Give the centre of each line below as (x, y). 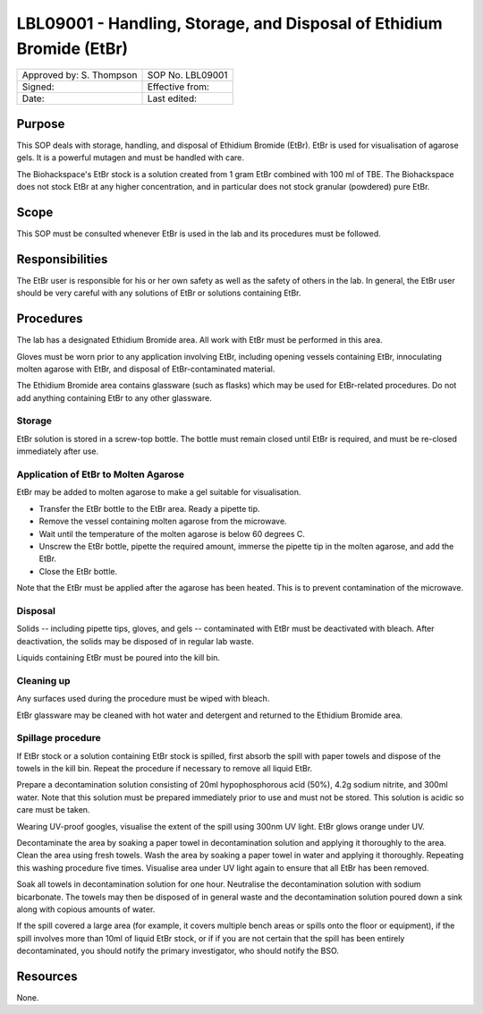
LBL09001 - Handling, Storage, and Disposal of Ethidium (229, 23)
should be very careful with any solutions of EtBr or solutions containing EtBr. (159, 293)
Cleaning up (43, 680)
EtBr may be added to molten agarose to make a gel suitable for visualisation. (159, 492)
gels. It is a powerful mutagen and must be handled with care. (131, 158)
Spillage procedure (59, 738)
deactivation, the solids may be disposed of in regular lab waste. (135, 641)
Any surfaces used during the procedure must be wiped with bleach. (143, 699)
